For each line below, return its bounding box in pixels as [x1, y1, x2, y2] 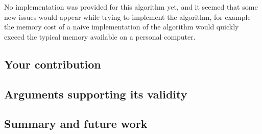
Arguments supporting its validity [4, 86, 187, 102]
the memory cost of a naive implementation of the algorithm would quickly [4, 21, 239, 32]
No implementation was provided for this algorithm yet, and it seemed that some [4, 2, 258, 12]
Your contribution [4, 56, 101, 72]
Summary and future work [4, 116, 148, 131]
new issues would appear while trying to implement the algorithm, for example [4, 11, 251, 22]
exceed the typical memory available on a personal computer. [4, 31, 196, 42]
